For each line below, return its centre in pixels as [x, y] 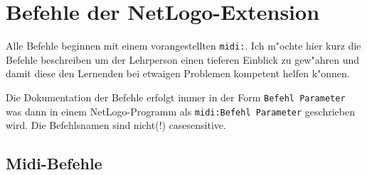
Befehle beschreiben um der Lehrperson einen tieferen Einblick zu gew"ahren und [182, 59]
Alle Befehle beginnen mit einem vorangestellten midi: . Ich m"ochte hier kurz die [183, 46]
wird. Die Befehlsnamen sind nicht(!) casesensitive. [116, 125]
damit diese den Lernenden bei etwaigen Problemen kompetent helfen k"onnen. [178, 73]
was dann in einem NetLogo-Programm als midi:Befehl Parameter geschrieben [180, 111]
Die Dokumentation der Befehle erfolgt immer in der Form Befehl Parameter [176, 97]
